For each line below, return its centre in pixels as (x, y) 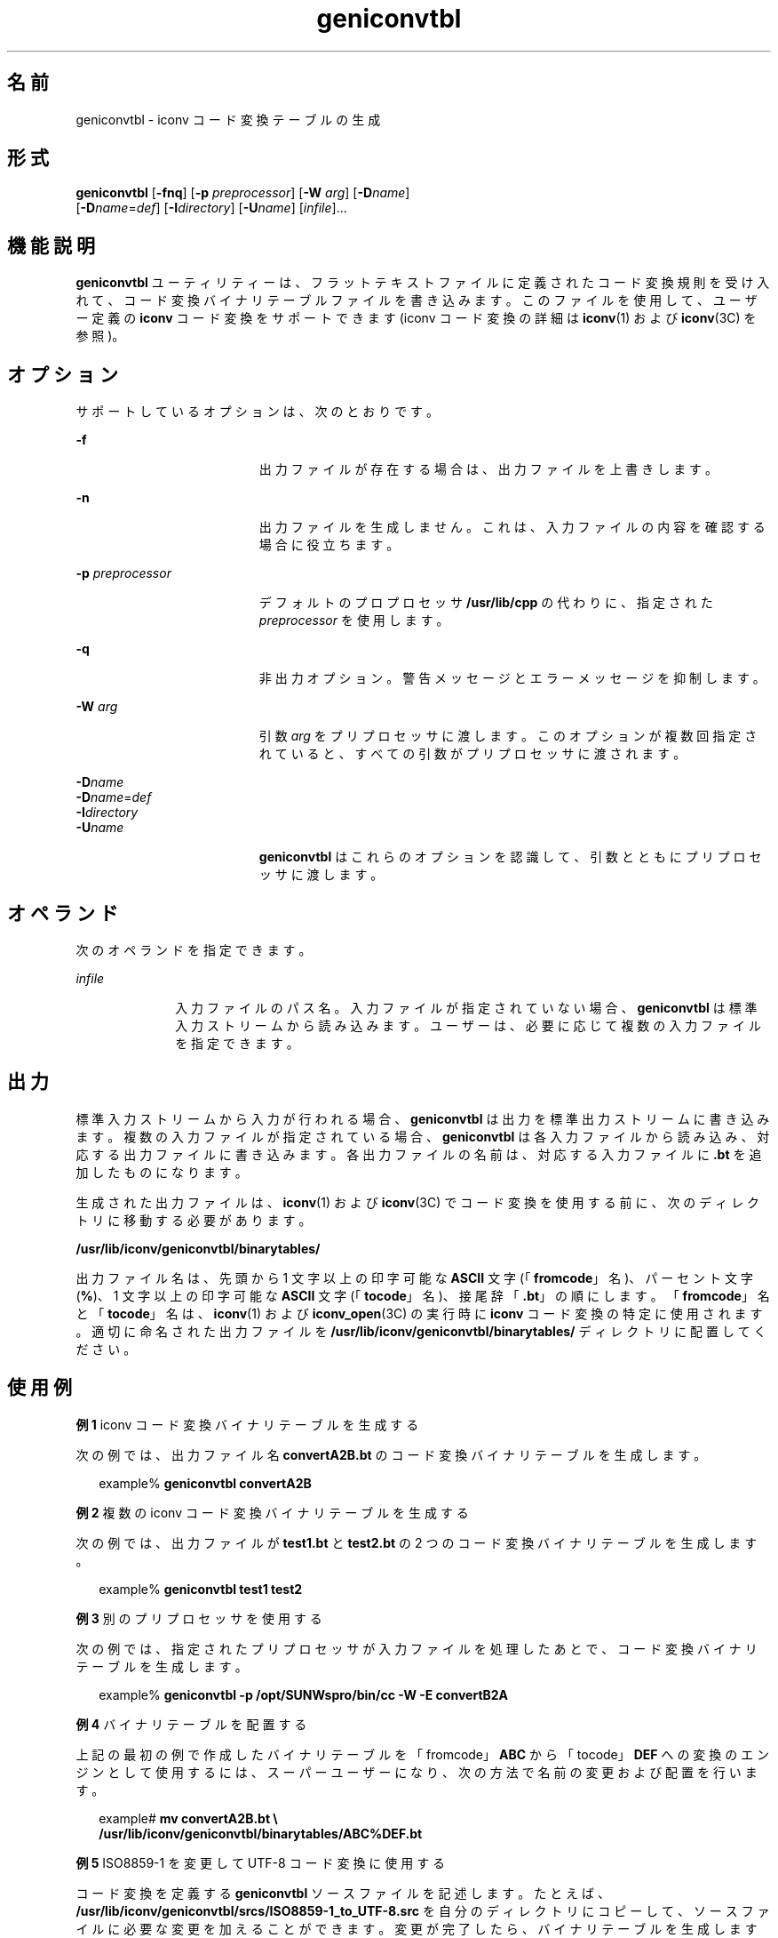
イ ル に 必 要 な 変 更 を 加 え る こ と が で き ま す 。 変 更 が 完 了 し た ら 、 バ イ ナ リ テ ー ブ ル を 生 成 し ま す (417, 1928)
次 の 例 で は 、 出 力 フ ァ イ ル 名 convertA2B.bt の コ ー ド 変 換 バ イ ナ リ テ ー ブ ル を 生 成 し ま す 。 (391, 1454)
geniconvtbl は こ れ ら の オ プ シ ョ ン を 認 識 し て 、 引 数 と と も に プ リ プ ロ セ (510, 857)
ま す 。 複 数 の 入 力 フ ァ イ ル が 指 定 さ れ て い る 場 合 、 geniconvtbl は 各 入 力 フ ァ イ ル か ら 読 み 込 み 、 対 (423, 1136)
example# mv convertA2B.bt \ (188, 1818)
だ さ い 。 (106, 1349)
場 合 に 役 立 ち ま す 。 (329, 545)
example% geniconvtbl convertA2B (205, 1483)
